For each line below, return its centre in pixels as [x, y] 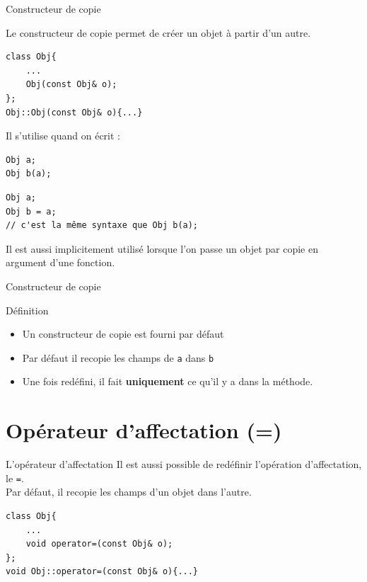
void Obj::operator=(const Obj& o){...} [102, 572]
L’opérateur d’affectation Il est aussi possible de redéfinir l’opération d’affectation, [184, 464]
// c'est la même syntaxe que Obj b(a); [102, 226]
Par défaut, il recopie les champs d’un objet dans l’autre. [129, 492]
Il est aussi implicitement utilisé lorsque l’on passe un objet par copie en [162, 248]
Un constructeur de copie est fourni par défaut [123, 334]
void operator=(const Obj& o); [99, 544]
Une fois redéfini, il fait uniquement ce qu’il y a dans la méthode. [168, 381]
